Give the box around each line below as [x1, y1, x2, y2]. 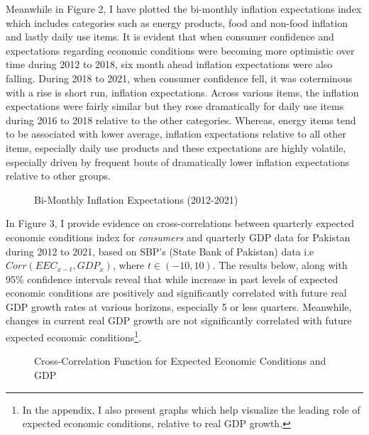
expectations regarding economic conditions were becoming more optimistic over [6, 43, 355, 57]
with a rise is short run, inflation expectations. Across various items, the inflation [6, 84, 359, 99]
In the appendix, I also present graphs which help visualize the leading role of [22, 402, 360, 417]
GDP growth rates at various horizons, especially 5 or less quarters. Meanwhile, [6, 299, 352, 314]
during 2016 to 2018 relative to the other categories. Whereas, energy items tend [6, 112, 356, 127]
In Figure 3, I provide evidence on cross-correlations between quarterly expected [6, 216, 355, 231]
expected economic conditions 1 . [6, 328, 142, 344]
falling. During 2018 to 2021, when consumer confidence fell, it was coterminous [6, 70, 353, 85]
